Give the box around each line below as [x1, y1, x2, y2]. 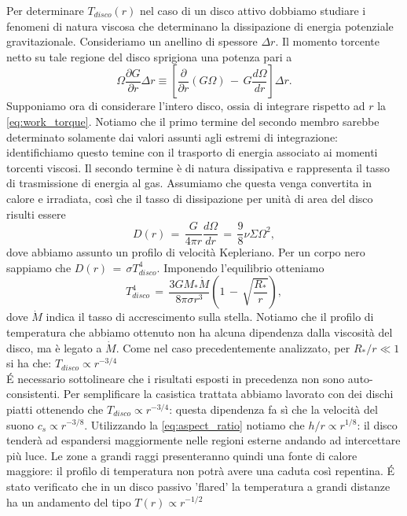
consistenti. [6, 385, 60, 402]
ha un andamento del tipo [6, 493, 131, 510]
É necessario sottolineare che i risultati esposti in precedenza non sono [6, 370, 345, 386]
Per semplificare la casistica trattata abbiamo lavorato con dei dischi [63, 385, 394, 402]
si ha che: [6, 355, 52, 371]
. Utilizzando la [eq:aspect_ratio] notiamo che [84, 416, 305, 433]
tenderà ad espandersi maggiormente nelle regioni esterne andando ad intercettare [6, 432, 401, 448]
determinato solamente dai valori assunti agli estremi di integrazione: [6, 128, 339, 145]
